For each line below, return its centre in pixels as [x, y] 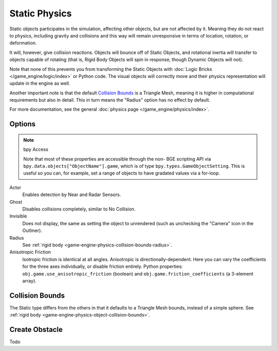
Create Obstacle [36, 329]
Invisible [18, 216]
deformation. [23, 43]
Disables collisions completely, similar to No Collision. [79, 209]
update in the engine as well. [40, 83]
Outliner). [32, 230]
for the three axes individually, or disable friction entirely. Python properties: [103, 266]
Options [23, 124]
